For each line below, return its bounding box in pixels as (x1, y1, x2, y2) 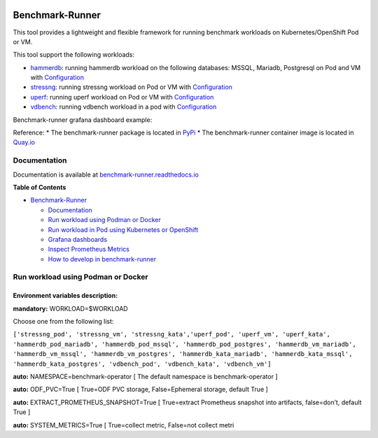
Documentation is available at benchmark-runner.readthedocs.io (13, 170, 199, 179)
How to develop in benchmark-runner (48, 254, 157, 263)
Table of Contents (13, 183, 66, 191)
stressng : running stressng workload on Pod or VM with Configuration (30, 83, 232, 91)
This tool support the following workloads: (13, 50, 135, 59)
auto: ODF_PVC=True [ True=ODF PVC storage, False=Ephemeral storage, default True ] (13, 385, 269, 394)
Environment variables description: (13, 292, 118, 300)
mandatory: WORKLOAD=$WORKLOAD (13, 304, 129, 313)
